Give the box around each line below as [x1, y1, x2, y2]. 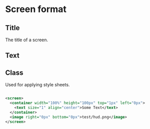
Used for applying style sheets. [5, 82, 70, 88]
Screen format [5, 4, 67, 15]
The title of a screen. [5, 37, 48, 43]
